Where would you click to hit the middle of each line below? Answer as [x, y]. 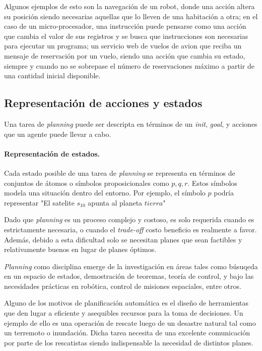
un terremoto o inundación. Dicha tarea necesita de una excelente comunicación [127, 333]
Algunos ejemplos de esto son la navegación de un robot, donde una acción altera [129, 6]
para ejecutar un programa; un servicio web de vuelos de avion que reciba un [123, 46]
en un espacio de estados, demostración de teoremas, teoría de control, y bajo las [129, 276]
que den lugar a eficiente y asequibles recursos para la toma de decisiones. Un [124, 313]
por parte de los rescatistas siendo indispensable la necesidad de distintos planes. [129, 342]
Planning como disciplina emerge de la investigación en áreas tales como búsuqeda [131, 266]
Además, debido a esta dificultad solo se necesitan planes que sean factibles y [123, 239]
